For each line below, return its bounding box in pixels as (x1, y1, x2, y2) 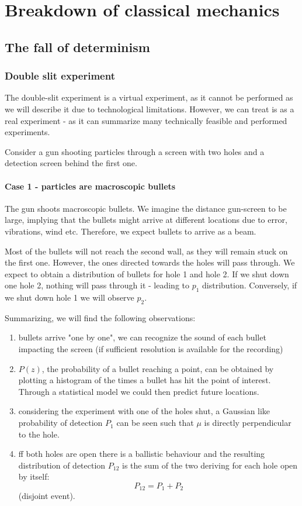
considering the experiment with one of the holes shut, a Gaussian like (18, 405, 270, 417)
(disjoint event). (18, 490, 75, 502)
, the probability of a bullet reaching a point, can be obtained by (41, 362, 274, 374)
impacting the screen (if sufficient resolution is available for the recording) (18, 343, 283, 355)
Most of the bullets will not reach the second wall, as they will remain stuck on (5, 245, 288, 257)
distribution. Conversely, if (202, 279, 297, 291)
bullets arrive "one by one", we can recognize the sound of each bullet (18, 331, 266, 343)
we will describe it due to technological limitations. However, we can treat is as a (5, 102, 294, 115)
